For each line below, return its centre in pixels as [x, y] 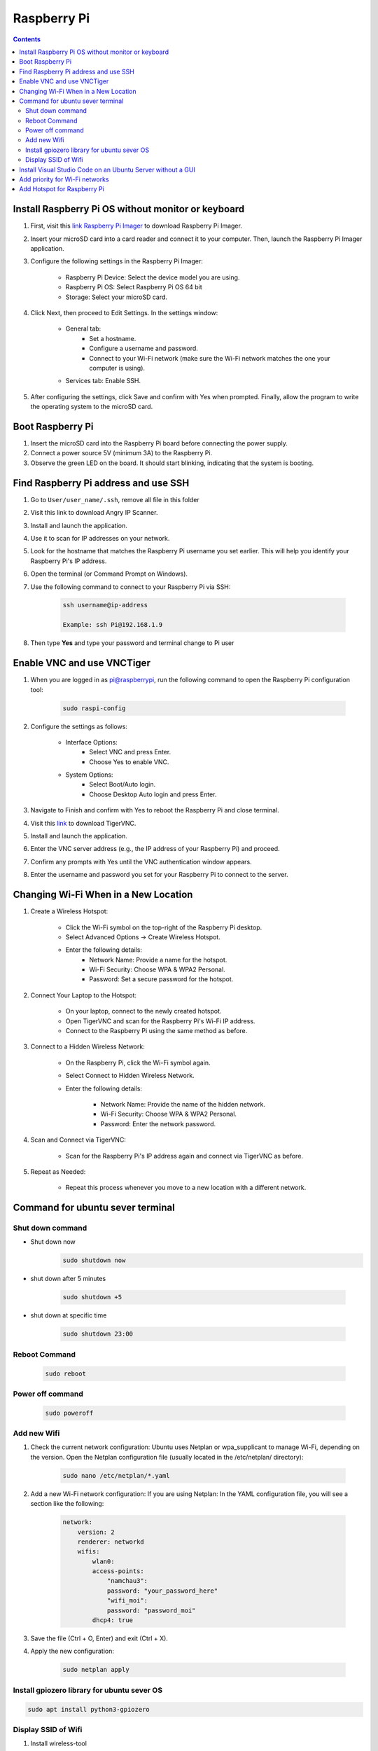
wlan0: [103, 1561]
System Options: [89, 775]
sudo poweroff [69, 1413]
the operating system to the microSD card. [92, 407]
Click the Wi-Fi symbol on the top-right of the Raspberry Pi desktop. [164, 927]
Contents [27, 39]
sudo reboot [66, 1373]
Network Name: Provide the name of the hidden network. [183, 1104]
